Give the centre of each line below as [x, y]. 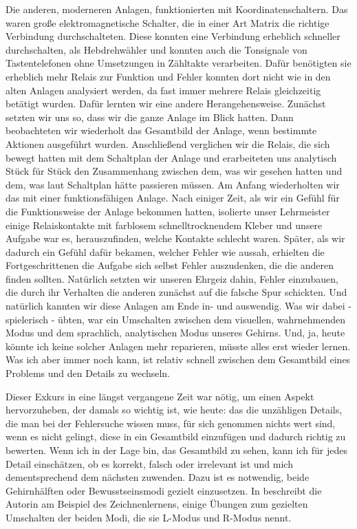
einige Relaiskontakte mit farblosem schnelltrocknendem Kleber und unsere [164, 225]
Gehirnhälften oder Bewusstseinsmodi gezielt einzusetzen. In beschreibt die [164, 490]
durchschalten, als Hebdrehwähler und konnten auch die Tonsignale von [156, 49]
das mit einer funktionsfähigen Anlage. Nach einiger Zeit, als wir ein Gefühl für [173, 198]
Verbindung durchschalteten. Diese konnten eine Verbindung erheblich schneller [173, 36]
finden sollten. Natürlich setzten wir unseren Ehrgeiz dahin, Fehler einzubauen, [172, 278]
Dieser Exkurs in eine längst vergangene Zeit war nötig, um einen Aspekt [160, 396]
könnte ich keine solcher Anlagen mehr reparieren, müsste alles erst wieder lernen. [178, 346]
